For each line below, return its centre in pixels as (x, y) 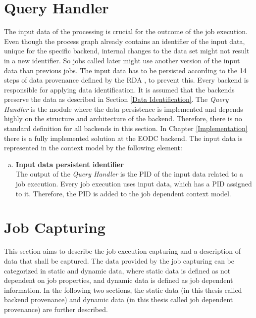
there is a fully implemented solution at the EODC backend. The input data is (123, 138)
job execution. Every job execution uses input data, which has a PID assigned (134, 184)
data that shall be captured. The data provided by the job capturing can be (119, 260)
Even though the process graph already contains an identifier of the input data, (125, 41)
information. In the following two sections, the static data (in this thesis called (123, 290)
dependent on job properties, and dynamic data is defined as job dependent (119, 280)
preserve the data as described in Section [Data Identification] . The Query (116, 99)
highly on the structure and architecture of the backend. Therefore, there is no (123, 118)
